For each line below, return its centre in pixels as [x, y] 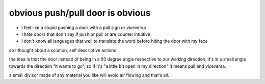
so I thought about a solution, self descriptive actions [63, 50]
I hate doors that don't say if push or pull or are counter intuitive [86, 34]
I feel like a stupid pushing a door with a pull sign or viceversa [84, 28]
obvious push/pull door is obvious [80, 13]
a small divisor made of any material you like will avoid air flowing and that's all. [89, 75]
